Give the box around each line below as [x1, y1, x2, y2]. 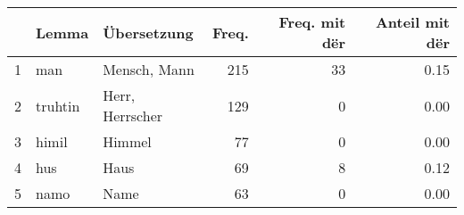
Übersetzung [103, 21, 194, 43]
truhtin [36, 95, 80, 116]
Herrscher [103, 105, 163, 126]
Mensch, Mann [103, 59, 195, 79]
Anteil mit [375, 12, 450, 32]
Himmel [103, 131, 152, 152]
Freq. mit [278, 12, 346, 32]
